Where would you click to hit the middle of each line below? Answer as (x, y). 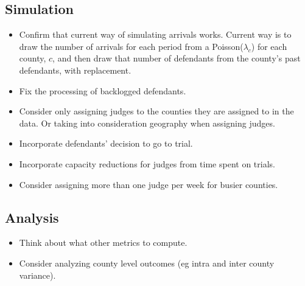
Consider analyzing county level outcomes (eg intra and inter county (147, 263)
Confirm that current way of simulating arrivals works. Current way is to (155, 34)
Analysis (32, 217)
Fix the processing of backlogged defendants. (103, 90)
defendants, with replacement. (75, 70)
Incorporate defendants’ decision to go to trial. (106, 143)
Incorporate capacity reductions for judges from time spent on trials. (147, 163)
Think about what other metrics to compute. (103, 242)
